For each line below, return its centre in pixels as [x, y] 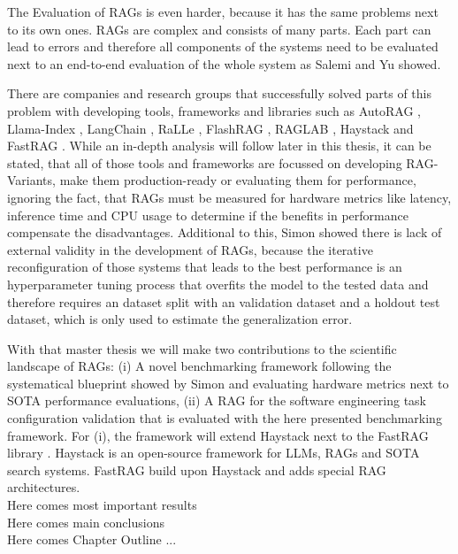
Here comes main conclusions [86, 522]
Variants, [31, 180]
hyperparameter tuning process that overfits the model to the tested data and [218, 284]
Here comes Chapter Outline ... [92, 539]
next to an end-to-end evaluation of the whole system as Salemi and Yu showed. [224, 63]
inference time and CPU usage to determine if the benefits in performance [208, 215]
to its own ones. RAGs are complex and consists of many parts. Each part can [219, 29]
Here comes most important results [102, 505]
